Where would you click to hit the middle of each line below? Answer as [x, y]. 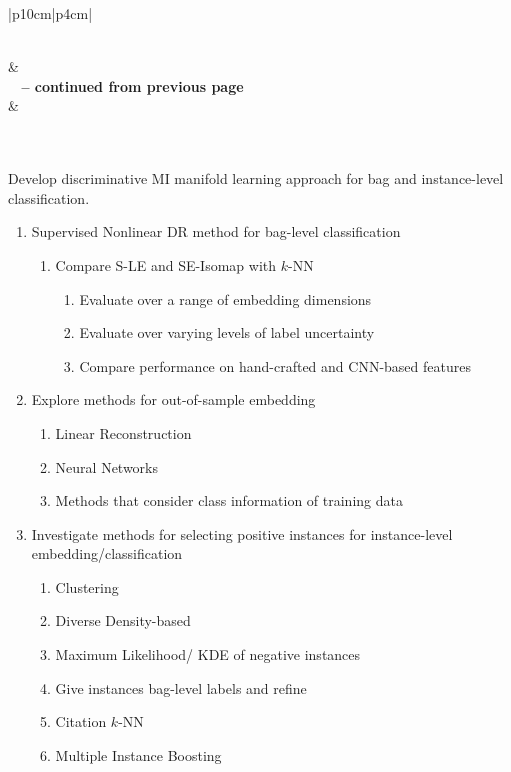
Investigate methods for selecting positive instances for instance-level [242, 533]
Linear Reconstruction [123, 432]
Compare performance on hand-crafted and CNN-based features [275, 365]
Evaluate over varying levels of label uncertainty [227, 332]
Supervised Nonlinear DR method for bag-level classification [216, 231]
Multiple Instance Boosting [138, 754]
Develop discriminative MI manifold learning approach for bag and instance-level [256, 178]
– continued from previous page [132, 85]
